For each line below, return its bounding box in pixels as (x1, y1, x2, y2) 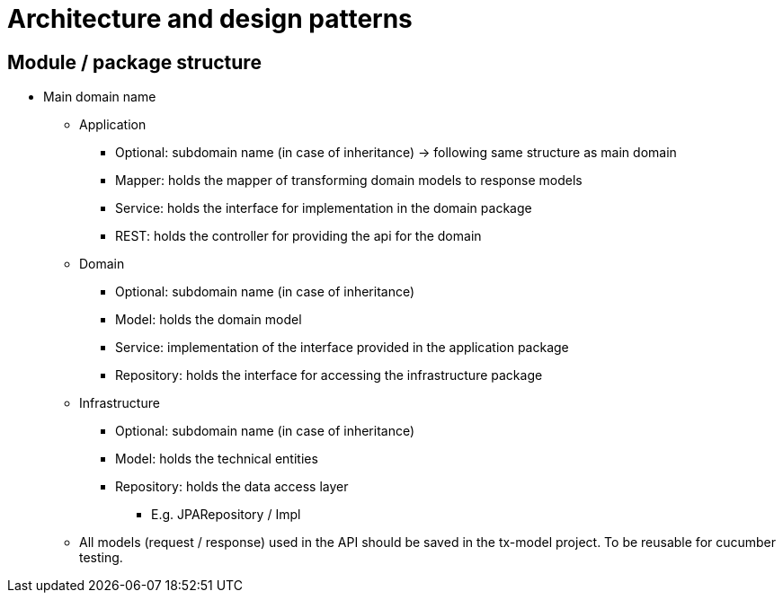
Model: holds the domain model (115, 312, 302, 328)
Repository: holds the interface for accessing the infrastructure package (115, 367, 543, 384)
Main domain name (43, 89, 156, 105)
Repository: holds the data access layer (115, 479, 349, 495)
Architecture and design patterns (7, 4, 413, 34)
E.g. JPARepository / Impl (151, 507, 301, 523)
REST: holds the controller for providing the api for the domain (115, 228, 482, 244)
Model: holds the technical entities (115, 451, 318, 467)
